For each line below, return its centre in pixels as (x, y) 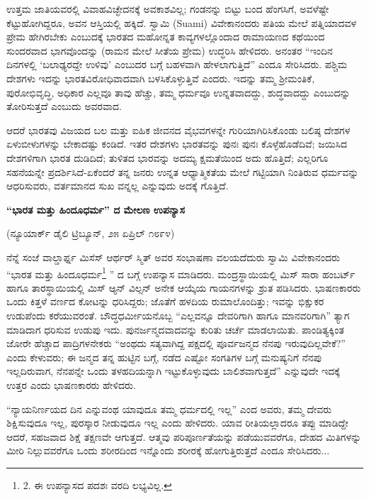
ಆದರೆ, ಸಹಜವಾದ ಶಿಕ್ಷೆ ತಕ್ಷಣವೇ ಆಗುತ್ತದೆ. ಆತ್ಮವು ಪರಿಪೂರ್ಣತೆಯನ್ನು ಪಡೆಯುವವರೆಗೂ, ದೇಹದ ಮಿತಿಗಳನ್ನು (184, 436)
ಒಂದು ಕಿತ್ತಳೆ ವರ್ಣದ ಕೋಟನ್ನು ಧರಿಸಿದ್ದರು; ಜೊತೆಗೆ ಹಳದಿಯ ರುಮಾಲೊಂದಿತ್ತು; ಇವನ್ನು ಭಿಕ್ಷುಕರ (165, 301)
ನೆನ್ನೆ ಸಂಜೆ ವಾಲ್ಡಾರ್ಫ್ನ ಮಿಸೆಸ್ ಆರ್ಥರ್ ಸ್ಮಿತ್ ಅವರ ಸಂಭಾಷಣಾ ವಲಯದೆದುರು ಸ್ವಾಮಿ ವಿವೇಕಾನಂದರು (173, 257)
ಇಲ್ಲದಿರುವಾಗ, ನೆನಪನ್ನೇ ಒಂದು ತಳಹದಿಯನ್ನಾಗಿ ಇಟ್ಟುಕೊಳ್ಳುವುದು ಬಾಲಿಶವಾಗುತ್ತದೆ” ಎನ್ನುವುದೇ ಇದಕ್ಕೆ (173, 371)
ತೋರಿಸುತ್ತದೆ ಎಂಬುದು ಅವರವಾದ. (64, 106)
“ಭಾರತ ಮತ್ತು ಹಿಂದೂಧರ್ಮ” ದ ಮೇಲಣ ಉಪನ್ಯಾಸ (96, 209)
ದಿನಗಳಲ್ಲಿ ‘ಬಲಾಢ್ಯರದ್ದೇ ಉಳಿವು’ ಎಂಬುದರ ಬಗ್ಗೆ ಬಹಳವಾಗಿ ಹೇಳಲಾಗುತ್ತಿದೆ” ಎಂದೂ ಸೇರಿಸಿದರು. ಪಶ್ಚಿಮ (177, 64)
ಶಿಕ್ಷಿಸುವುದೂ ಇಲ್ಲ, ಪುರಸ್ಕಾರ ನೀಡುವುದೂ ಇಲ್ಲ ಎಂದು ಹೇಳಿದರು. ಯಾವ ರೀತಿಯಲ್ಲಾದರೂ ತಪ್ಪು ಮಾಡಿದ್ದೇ (177, 423)
